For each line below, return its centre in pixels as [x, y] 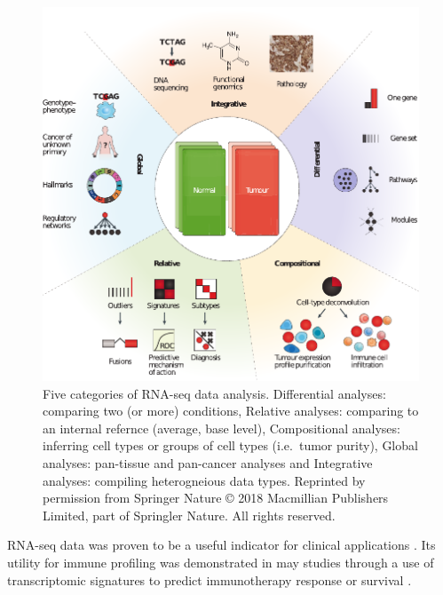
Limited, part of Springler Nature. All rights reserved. [189, 515]
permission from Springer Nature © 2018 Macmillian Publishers [216, 498]
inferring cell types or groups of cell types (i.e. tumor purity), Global [230, 445]
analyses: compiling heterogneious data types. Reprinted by [204, 480]
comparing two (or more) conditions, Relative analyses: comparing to [231, 411]
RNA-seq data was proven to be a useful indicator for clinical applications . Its [221, 545]
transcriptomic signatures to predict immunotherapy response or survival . [210, 579]
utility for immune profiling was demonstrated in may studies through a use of [221, 562]
